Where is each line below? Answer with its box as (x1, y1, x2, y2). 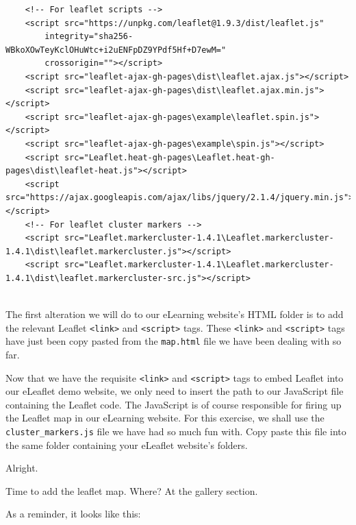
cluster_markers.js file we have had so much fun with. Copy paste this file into (5, 424, 346, 438)
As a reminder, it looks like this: (5, 506, 141, 521)
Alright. (5, 461, 38, 475)
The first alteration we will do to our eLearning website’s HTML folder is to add (5, 307, 344, 321)
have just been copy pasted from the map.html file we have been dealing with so (5, 334, 342, 348)
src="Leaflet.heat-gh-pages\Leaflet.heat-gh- (64, 152, 275, 162)
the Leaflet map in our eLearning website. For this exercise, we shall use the (5, 411, 325, 425)
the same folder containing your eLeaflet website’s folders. (5, 437, 248, 452)
